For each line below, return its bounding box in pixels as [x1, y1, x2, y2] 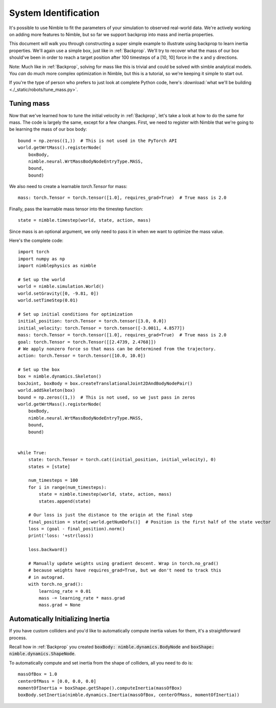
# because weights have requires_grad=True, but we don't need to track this [28, 567, 222, 573]
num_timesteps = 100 [28, 477, 78, 483]
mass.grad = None [39, 602, 81, 608]
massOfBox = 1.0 [18, 671, 57, 677]
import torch [18, 249, 49, 255]
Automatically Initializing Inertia [9, 615, 110, 623]
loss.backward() [28, 547, 68, 553]
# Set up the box [18, 367, 60, 373]
